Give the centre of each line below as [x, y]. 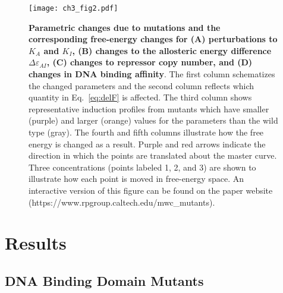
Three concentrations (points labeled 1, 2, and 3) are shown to [142, 167]
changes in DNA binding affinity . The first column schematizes [152, 74]
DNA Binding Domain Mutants [104, 280]
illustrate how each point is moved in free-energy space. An [136, 179]
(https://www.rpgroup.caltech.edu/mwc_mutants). [122, 202]
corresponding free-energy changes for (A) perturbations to [153, 39]
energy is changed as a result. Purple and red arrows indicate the [147, 144]
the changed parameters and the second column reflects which [141, 85]
